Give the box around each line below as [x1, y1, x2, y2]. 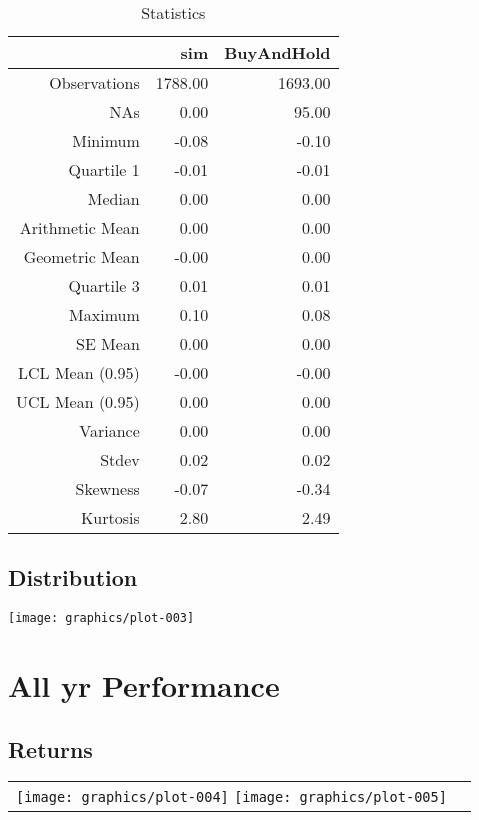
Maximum [69, 303, 140, 326]
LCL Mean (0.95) [18, 361, 140, 384]
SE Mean [75, 332, 140, 355]
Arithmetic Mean [19, 216, 140, 239]
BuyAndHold [224, 41, 331, 64]
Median [87, 187, 140, 210]
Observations [49, 71, 140, 94]
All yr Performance [8, 665, 280, 706]
